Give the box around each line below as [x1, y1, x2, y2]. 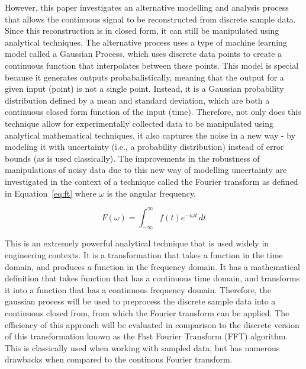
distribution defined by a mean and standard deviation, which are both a [5, 94, 270, 106]
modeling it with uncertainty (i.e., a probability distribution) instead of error [5, 140, 284, 153]
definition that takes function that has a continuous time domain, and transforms [5, 272, 300, 284]
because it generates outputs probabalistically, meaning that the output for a [5, 70, 284, 83]
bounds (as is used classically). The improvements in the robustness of [5, 152, 260, 164]
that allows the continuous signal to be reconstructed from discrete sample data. [5, 12, 296, 25]
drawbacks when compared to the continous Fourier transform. [5, 353, 233, 365]
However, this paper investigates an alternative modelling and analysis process [5, 1, 289, 13]
